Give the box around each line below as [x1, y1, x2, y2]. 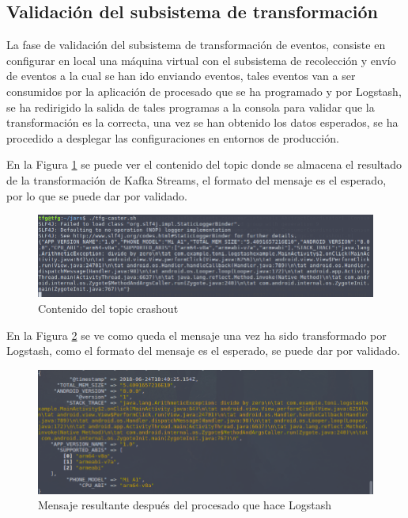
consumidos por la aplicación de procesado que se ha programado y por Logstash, [6, 82, 402, 99]
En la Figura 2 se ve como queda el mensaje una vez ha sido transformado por [6, 326, 387, 343]
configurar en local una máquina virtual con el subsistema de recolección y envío [6, 51, 396, 68]
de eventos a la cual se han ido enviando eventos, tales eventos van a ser [6, 67, 356, 84]
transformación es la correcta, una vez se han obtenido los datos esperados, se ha [6, 114, 399, 131]
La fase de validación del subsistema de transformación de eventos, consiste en [6, 36, 386, 53]
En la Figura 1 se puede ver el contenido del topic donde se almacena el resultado [6, 156, 402, 173]
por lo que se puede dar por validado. [6, 187, 187, 204]
